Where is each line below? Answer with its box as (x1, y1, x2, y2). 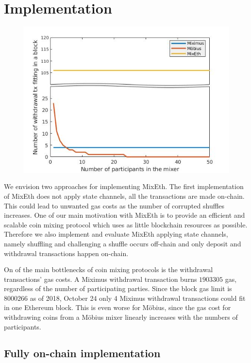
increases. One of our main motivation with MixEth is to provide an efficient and (4, 210, 245, 220)
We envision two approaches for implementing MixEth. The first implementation (4, 181, 244, 191)
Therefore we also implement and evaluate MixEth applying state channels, (4, 229, 228, 239)
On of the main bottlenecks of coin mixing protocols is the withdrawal (4, 264, 213, 275)
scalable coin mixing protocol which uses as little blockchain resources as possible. (4, 219, 248, 229)
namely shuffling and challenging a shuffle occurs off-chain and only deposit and (4, 238, 241, 248)
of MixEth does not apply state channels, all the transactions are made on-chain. (4, 190, 245, 201)
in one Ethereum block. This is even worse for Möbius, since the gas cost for (4, 302, 231, 312)
